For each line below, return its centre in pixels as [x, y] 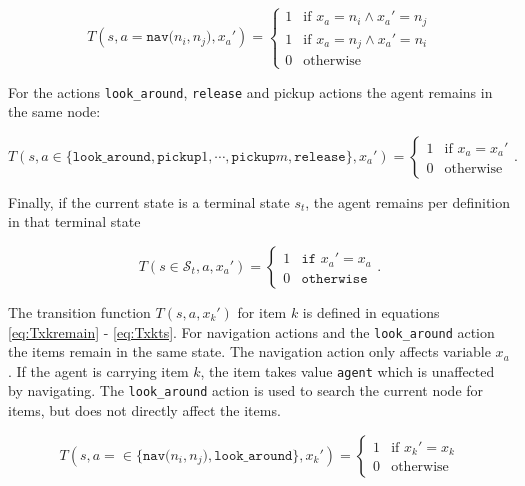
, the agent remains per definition [408, 201]
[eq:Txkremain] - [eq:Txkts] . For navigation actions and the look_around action [251, 331]
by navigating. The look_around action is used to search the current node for [246, 390]
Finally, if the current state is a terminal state [149, 201]
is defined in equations [371, 311]
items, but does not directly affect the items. [144, 410]
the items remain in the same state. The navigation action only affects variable [249, 351]
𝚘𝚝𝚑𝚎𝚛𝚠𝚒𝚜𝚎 [334, 278]
